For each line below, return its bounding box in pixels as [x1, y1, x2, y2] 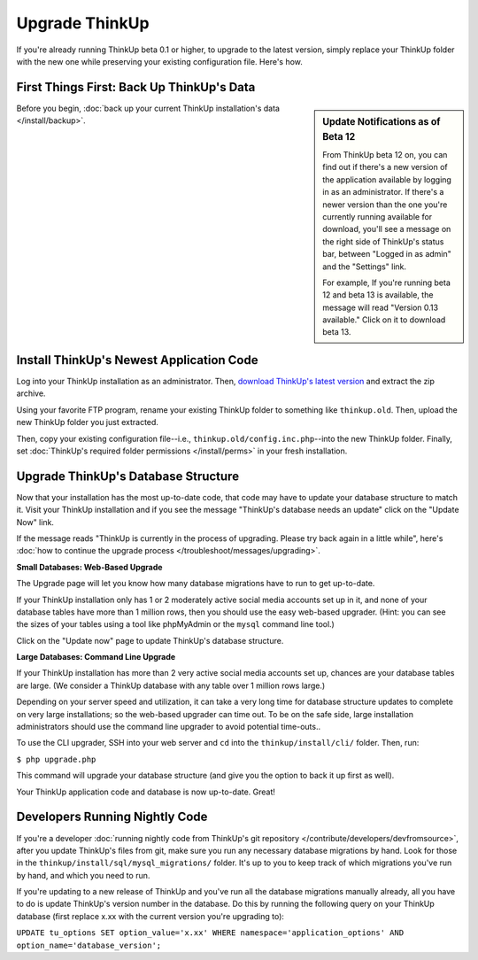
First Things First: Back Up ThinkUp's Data [16, 80, 256, 95]
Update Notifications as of [322, 115, 441, 128]
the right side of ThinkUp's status [322, 236, 444, 247]
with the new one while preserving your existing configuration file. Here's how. [16, 56, 303, 66]
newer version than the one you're [322, 199, 448, 210]
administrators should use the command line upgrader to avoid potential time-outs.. [16, 722, 321, 732]
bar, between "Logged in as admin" [322, 249, 451, 259]
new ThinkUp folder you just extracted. [16, 417, 159, 428]
